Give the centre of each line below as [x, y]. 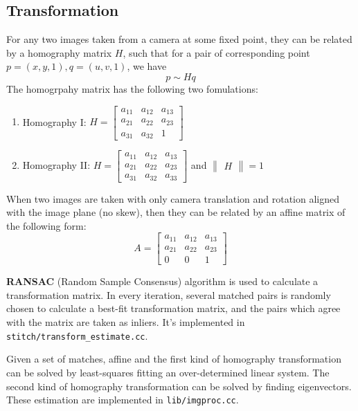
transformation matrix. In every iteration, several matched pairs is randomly [169, 294]
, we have [147, 66]
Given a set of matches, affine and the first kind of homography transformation [174, 359]
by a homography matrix [59, 52]
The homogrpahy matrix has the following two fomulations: [132, 88]
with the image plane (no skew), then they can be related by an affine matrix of [176, 212]
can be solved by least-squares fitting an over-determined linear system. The [168, 372]
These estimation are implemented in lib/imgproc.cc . [123, 400]
